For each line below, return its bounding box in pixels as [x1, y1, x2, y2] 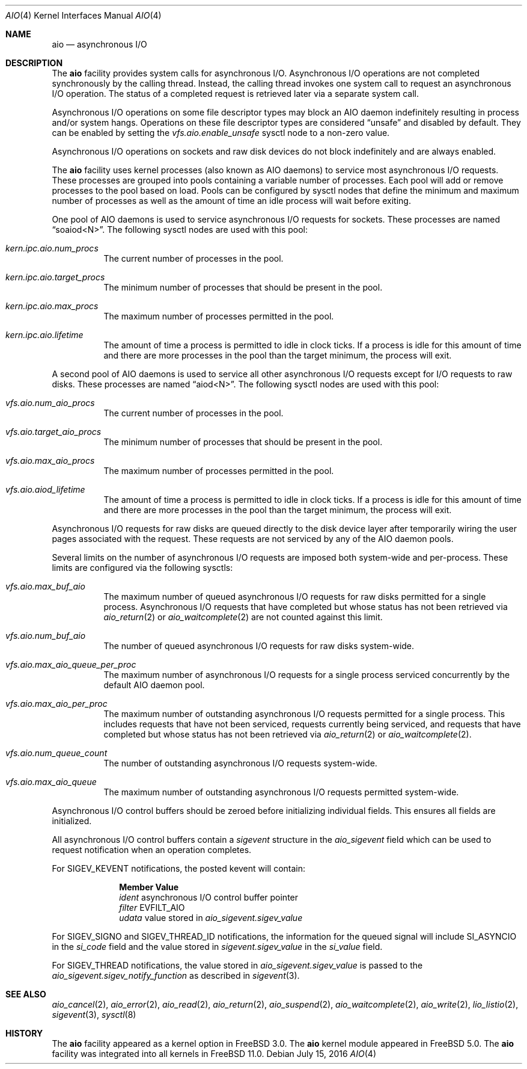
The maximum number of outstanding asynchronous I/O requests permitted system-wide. [103, 787, 459, 797]
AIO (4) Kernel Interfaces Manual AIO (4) [5, 10, 162, 20]
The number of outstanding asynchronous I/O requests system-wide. [103, 758, 377, 768]
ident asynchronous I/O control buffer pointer [119, 892, 299, 902]
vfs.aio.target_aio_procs [5, 427, 102, 437]
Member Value [119, 882, 179, 892]
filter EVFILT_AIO [119, 902, 185, 913]
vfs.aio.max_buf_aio [5, 581, 85, 591]
